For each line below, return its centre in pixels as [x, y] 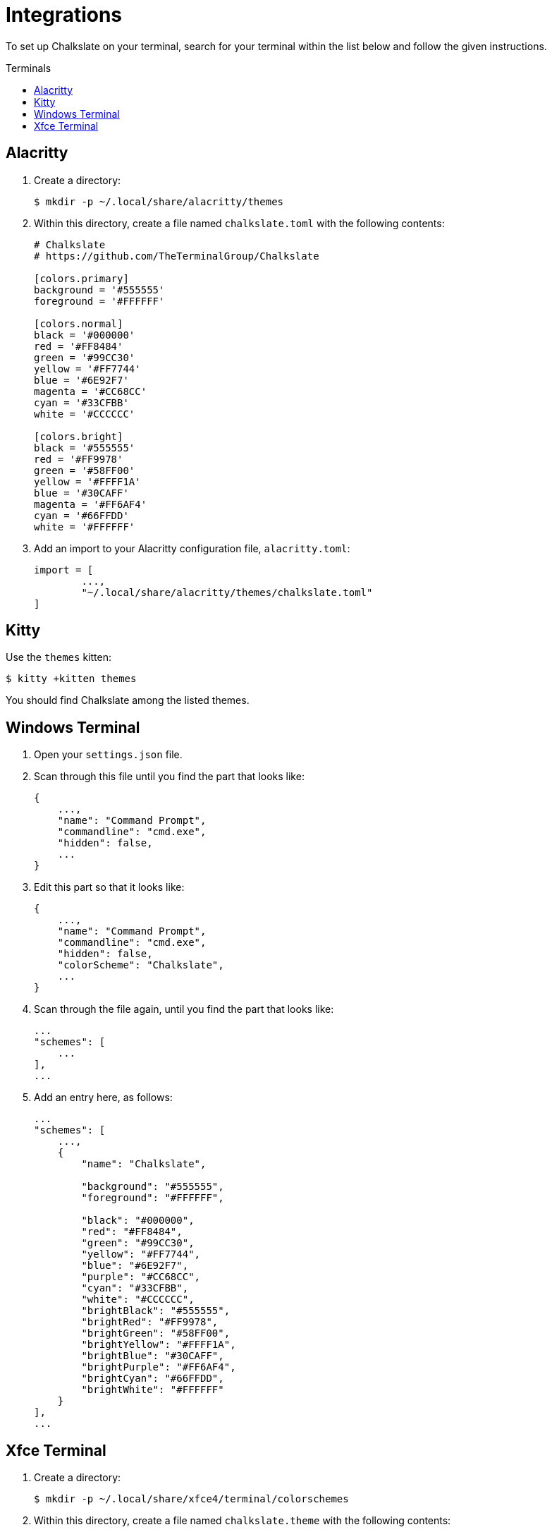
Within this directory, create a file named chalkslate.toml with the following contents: [239, 223]
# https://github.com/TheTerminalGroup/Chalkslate [177, 256]
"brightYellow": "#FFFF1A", [159, 1345]
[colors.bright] [79, 436]
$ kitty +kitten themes [71, 679]
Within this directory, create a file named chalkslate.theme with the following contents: [243, 1521]
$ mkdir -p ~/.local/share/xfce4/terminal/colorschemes [191, 1499]
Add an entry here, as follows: [103, 1098]
